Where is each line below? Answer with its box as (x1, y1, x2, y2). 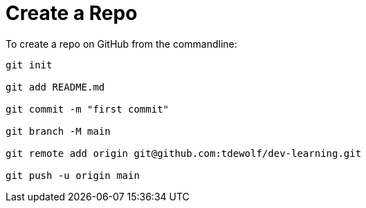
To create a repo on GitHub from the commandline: (6, 37, 237, 50)
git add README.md (6, 81, 105, 93)
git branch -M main (6, 125, 111, 137)
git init (6, 59, 53, 70)
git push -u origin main (6, 169, 140, 181)
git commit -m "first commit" (6, 103, 170, 115)
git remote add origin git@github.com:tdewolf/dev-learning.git (6, 147, 362, 159)
